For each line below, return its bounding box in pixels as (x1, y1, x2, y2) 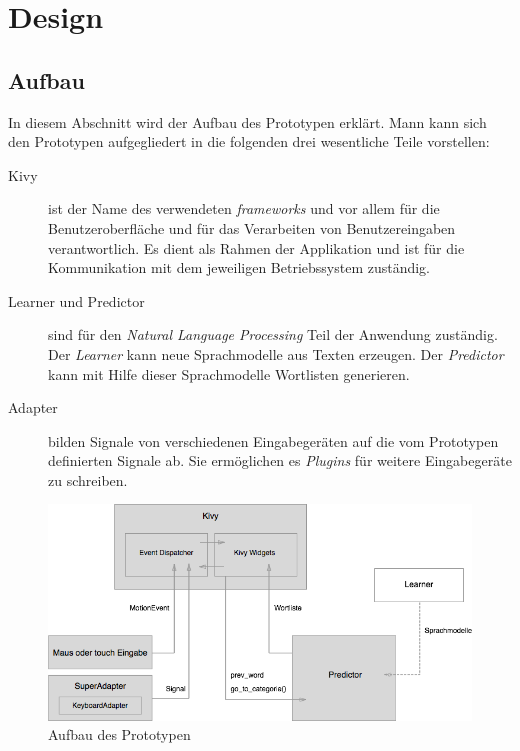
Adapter (8, 397, 58, 418)
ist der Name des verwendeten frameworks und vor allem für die (48, 198, 440, 219)
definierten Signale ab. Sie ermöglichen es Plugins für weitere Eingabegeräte (48, 450, 512, 471)
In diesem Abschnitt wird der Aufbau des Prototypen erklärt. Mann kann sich (8, 111, 487, 132)
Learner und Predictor (8, 290, 145, 311)
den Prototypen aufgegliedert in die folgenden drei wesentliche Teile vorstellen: (8, 131, 490, 152)
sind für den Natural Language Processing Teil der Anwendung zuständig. (48, 324, 498, 345)
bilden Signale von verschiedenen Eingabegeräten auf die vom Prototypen (48, 430, 499, 451)
